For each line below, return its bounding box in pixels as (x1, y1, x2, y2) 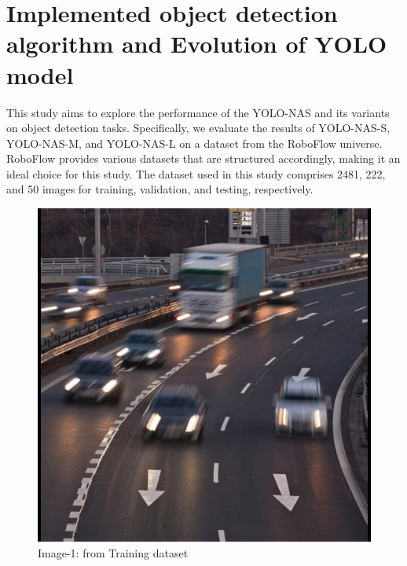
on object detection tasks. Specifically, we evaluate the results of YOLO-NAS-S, (6, 119, 390, 136)
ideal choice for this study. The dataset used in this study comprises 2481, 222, (6, 165, 386, 182)
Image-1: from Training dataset (38, 544, 189, 560)
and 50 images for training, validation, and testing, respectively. (6, 181, 313, 197)
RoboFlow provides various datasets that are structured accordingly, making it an (6, 150, 401, 167)
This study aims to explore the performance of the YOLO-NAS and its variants (6, 104, 390, 120)
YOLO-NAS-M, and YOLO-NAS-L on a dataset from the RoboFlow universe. (6, 134, 383, 151)
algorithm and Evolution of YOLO (6, 28, 387, 60)
